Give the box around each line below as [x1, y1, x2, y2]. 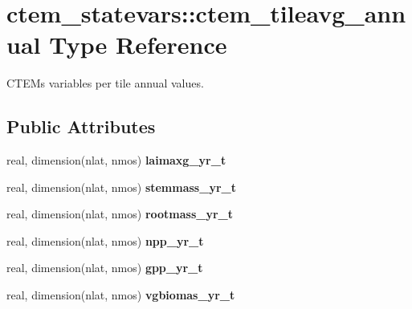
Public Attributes [6, 114, 156, 139]
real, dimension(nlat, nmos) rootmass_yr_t [6, 205, 233, 222]
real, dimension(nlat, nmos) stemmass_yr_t [6, 178, 236, 195]
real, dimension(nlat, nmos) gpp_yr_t [6, 259, 203, 276]
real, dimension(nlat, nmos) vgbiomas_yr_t [6, 287, 235, 303]
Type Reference [49, 28, 227, 61]
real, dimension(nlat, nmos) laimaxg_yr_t [6, 152, 226, 169]
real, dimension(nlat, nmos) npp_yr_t [6, 232, 204, 249]
